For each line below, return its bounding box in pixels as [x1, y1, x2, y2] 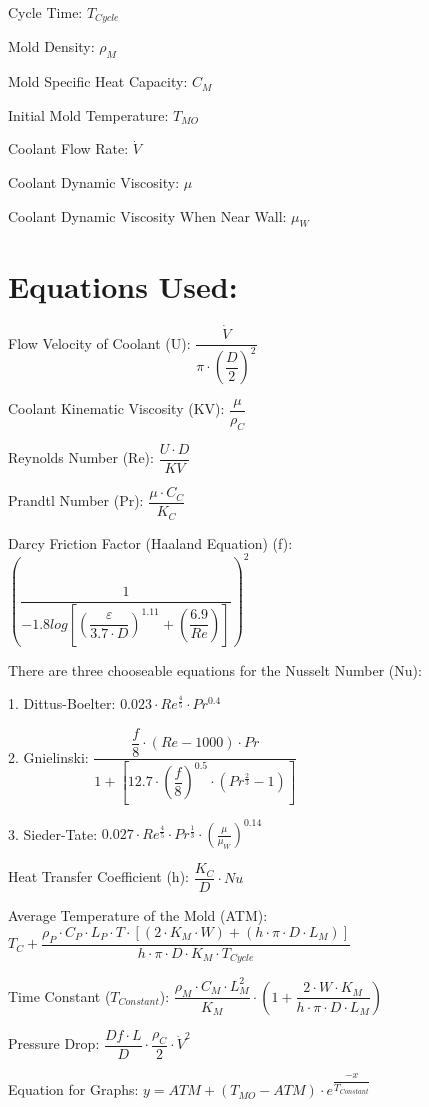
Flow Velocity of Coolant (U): [8, 332, 191, 353]
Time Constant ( [8, 985, 111, 1006]
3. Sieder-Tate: [8, 823, 98, 844]
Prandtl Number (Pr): [8, 490, 144, 511]
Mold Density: [8, 36, 95, 57]
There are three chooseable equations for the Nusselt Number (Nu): [8, 659, 422, 680]
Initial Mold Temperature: [8, 104, 169, 125]
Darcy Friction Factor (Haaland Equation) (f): [8, 532, 293, 553]
